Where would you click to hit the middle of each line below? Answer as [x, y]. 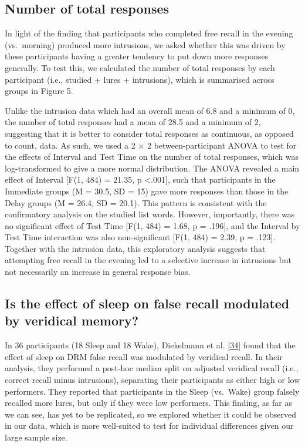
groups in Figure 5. [39, 91]
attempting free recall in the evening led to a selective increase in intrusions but [148, 260]
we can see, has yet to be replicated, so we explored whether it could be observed [150, 414]
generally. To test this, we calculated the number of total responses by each [140, 67]
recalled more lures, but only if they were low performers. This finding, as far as [148, 403]
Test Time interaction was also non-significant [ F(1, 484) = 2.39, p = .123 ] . [140, 237]
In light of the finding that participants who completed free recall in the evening [149, 33]
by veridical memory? [72, 320]
